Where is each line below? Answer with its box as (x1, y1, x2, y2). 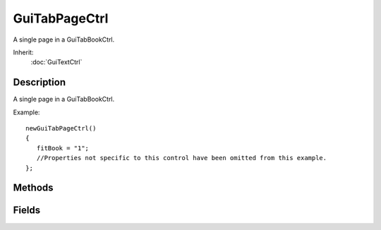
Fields (13, 205, 41, 217)
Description (13, 76, 66, 88)
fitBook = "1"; (36, 144, 90, 152)
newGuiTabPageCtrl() (25, 124, 97, 133)
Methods (13, 182, 54, 194)
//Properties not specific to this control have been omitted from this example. (36, 154, 327, 162)
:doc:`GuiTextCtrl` (30, 58, 83, 66)
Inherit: (13, 48, 34, 56)
